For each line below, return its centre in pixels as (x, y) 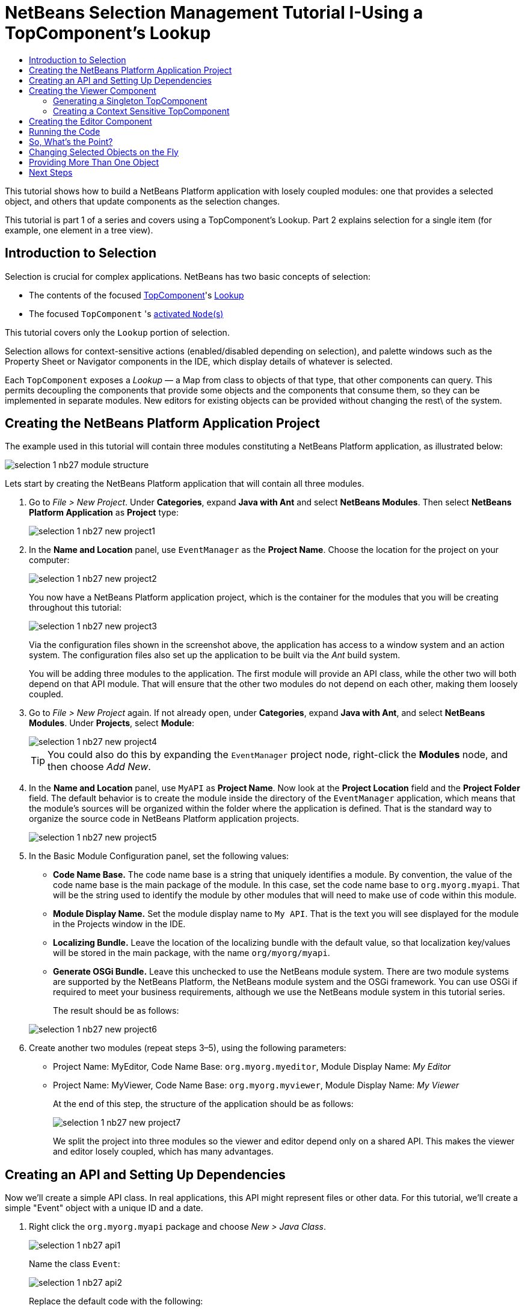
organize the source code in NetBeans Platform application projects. (164, 819)
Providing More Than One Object (94, 162)
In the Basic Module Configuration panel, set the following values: (159, 856)
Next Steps (51, 172)
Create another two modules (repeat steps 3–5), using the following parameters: (188, 1048)
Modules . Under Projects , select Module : (112, 723)
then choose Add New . (99, 767)
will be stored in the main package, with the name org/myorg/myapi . (192, 953)
